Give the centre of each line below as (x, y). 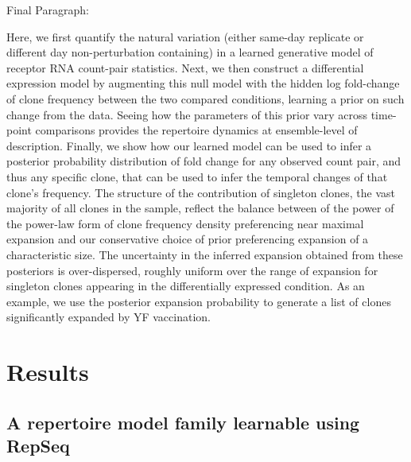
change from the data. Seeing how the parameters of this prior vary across (187, 114)
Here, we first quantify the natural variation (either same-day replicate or (185, 36)
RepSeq (38, 446)
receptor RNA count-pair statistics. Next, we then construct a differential (185, 67)
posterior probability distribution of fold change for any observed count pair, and (204, 161)
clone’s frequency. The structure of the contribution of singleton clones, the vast (201, 192)
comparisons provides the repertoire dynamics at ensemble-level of (196, 130)
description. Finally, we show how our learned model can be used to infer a (189, 145)
